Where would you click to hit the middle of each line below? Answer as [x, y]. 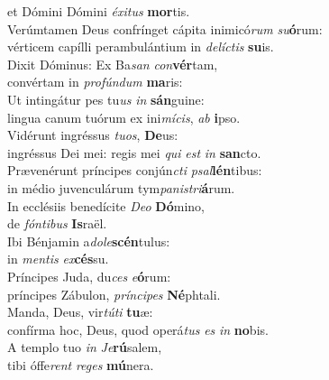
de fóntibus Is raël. [57, 223]
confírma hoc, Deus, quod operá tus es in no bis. [138, 329]
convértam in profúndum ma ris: [95, 82]
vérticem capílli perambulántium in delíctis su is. [141, 46]
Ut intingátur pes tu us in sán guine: [106, 99]
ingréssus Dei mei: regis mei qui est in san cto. [134, 152]
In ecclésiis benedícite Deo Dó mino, [106, 205]
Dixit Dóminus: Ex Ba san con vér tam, [113, 64]
